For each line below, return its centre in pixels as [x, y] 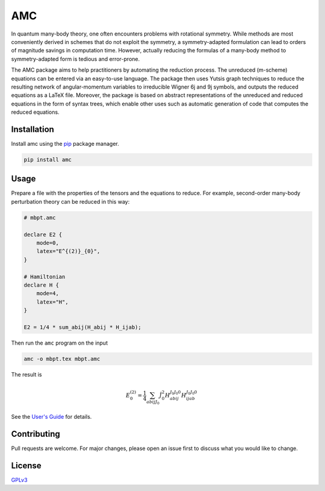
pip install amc [48, 159]
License [26, 465]
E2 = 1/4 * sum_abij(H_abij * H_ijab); [82, 327]
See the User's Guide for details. [51, 416]
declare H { [42, 285]
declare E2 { [43, 234]
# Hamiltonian [45, 277]
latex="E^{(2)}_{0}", [68, 251]
